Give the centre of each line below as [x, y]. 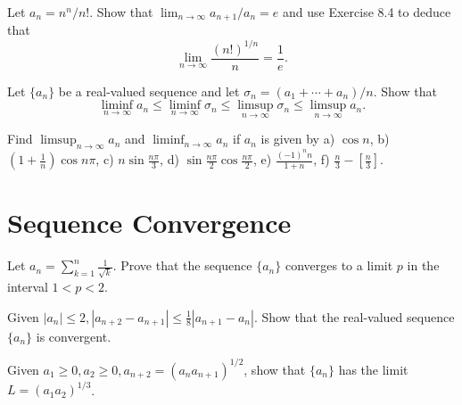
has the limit [373, 369]
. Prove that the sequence [182, 265]
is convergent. [74, 336]
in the [423, 265]
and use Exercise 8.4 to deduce [367, 12]
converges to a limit [339, 265]
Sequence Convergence [149, 223]
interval [28, 286]
